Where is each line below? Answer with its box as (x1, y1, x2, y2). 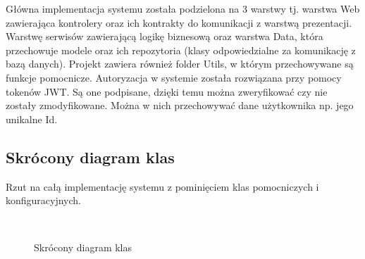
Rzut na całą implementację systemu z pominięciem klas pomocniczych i (6, 179, 319, 194)
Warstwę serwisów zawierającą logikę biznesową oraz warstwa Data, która (6, 29, 323, 44)
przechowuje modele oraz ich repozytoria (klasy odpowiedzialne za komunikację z (6, 42, 356, 57)
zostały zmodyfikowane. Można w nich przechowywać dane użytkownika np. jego (6, 98, 354, 113)
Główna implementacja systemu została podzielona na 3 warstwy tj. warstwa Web (6, 1, 360, 15)
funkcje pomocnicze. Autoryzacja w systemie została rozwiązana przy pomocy (6, 70, 342, 84)
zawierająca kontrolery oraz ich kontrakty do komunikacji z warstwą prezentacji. (6, 15, 352, 30)
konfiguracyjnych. (6, 193, 82, 208)
